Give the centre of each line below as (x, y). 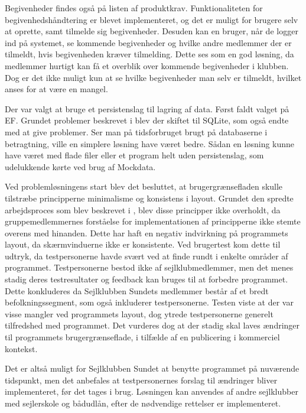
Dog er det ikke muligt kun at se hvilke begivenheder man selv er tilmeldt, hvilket (153, 77)
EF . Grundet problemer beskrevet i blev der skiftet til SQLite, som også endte (147, 120)
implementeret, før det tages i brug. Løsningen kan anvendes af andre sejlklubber (152, 391)
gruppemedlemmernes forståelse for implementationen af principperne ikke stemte (153, 221)
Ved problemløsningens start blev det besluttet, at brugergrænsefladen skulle (144, 186)
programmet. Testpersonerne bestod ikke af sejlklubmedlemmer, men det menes (149, 267)
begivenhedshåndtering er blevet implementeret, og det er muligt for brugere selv (152, 19)
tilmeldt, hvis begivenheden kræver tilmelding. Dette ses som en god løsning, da (149, 54)
